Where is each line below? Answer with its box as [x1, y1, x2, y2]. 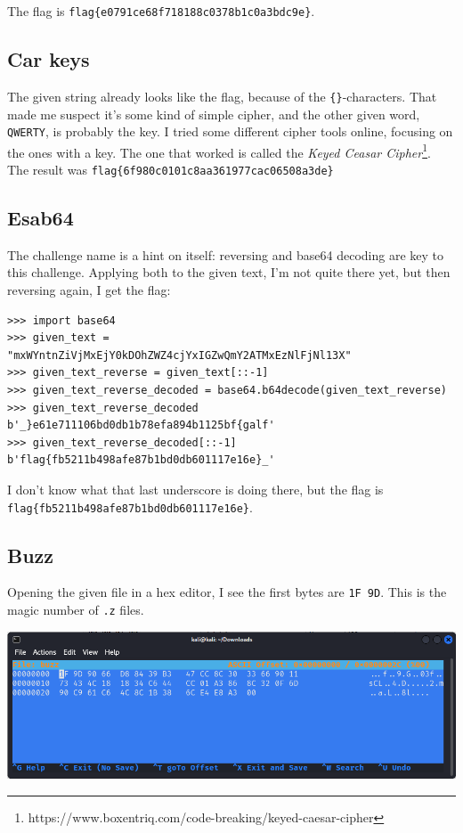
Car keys [7, 45, 90, 73]
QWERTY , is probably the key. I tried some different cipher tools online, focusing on [7, 122, 453, 141]
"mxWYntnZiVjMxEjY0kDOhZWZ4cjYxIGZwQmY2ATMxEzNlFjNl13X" [7, 348, 352, 362]
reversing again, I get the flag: [7, 281, 171, 299]
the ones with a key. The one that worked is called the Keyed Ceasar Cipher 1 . [7, 140, 431, 161]
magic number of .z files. [7, 600, 144, 619]
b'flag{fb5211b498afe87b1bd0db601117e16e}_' [7, 453, 275, 467]
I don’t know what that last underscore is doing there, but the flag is [7, 480, 384, 498]
